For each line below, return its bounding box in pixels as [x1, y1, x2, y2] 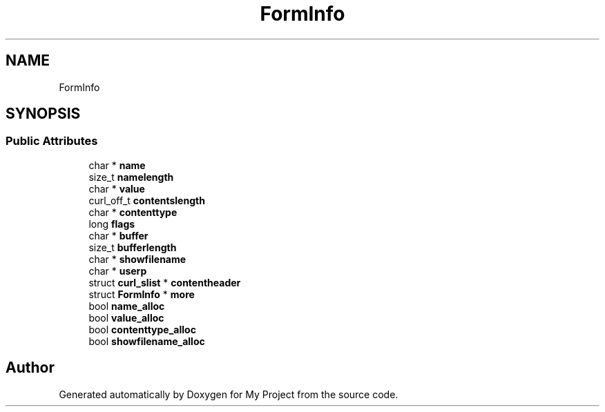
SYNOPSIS [6, 105, 81, 123]
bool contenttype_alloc [88, 323, 196, 335]
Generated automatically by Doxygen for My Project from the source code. [59, 388, 398, 400]
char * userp [88, 264, 147, 277]
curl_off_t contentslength [88, 194, 205, 206]
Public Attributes [6, 134, 98, 148]
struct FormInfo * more [88, 288, 195, 300]
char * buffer [88, 229, 148, 242]
